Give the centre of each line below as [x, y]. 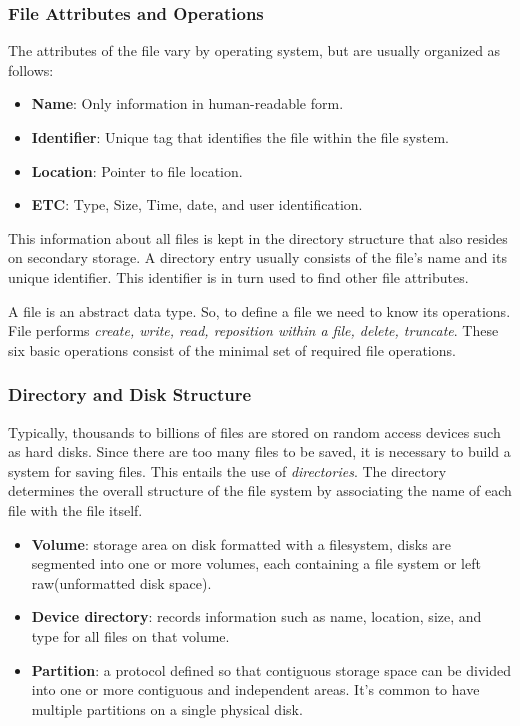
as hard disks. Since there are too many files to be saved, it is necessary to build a [259, 451]
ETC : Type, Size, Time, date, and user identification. [197, 204]
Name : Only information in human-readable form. [187, 103]
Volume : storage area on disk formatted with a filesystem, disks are [241, 543]
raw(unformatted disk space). [121, 582]
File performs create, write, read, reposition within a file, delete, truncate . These [253, 330]
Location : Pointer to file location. [137, 170]
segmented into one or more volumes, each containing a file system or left [256, 563]
